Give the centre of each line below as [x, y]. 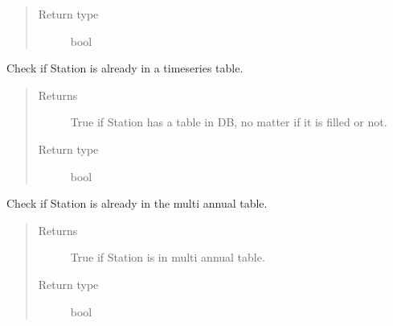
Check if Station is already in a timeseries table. [125, 68]
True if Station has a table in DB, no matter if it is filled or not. [229, 122]
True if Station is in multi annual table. [168, 257]
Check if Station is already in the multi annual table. [137, 203]
